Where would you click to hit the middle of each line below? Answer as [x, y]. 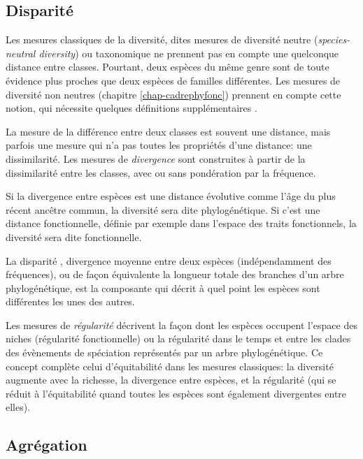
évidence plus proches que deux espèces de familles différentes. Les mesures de [173, 80]
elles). [18, 407]
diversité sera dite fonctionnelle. [74, 236]
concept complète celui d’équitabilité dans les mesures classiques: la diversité [170, 366]
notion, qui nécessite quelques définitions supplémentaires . [131, 108]
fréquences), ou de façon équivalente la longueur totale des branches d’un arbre [175, 274]
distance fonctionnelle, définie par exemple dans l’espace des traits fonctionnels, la [181, 223]
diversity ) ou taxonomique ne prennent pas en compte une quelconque [189, 53]
